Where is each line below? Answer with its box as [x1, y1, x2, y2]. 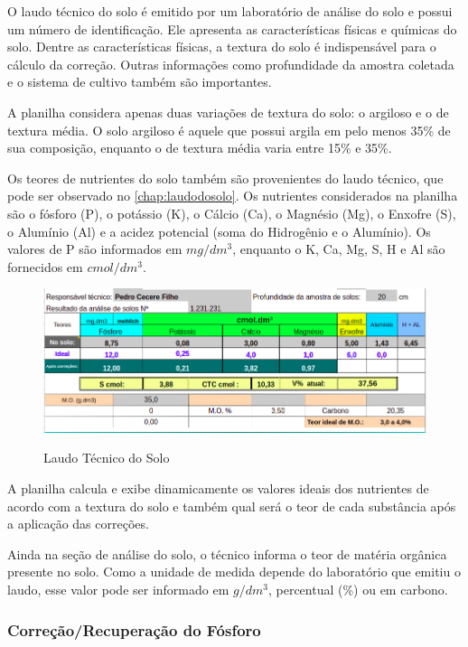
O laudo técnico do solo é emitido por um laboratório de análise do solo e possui [7, 2, 453, 20]
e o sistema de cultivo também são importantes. [7, 72, 272, 91]
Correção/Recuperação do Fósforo [7, 618, 261, 641]
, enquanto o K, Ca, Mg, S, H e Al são [232, 239, 445, 258]
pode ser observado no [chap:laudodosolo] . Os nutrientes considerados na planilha [7, 186, 458, 205]
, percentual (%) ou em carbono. [267, 580, 448, 599]
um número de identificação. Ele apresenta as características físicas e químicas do [7, 19, 457, 38]
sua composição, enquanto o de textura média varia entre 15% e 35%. [7, 138, 392, 157]
